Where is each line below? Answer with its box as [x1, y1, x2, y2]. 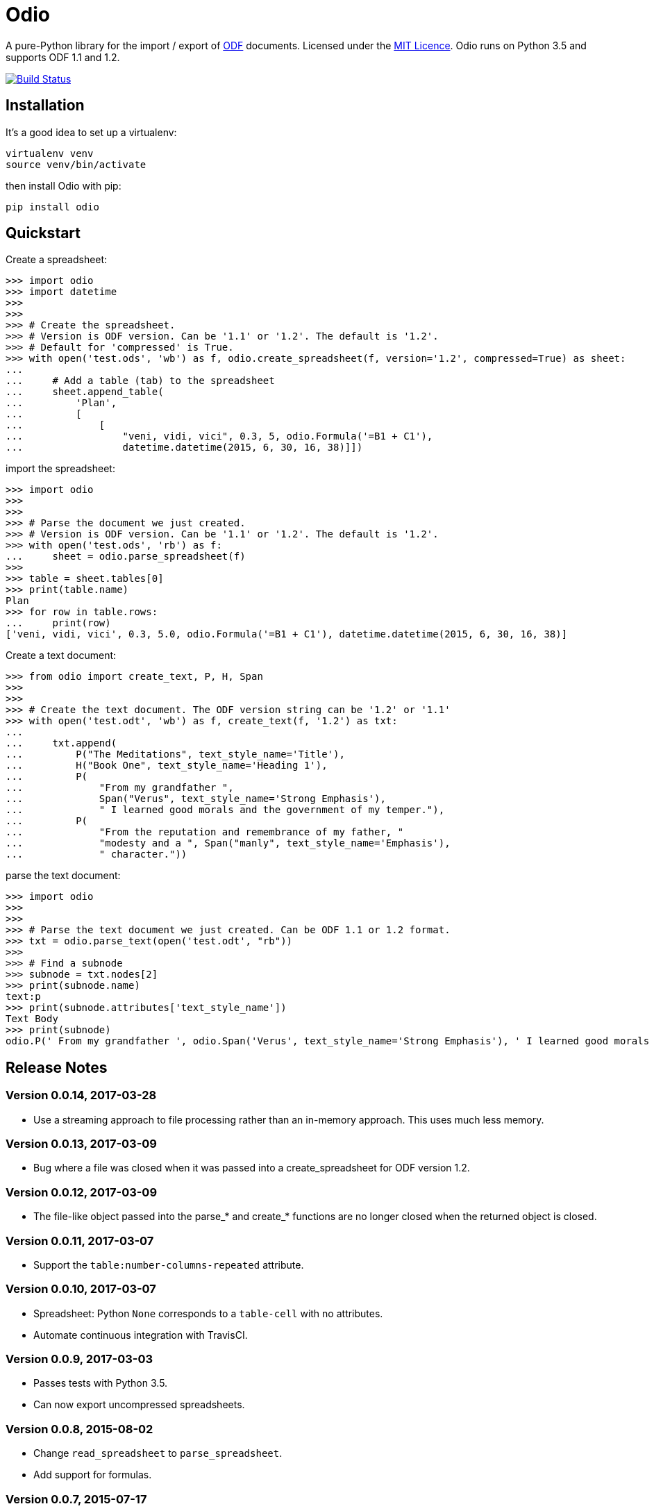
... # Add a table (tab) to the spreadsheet [6, 375, 275, 387]
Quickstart [6, 224, 81, 242]
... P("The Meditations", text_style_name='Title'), [6, 749, 345, 760]
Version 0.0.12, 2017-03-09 [6, 1185, 158, 1199]
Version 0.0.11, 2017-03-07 [6, 1233, 154, 1248]
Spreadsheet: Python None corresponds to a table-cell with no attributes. [33, 1307, 383, 1319]
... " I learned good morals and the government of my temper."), [6, 804, 445, 816]
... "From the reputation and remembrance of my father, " [6, 826, 404, 838]
